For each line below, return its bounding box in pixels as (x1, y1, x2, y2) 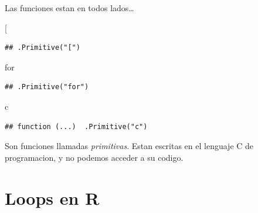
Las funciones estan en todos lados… (5, 2, 134, 13)
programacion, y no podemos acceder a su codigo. (5, 151, 184, 163)
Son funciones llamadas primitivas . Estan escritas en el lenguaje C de (5, 140, 254, 152)
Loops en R (5, 185, 100, 209)
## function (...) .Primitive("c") (5, 122, 148, 131)
